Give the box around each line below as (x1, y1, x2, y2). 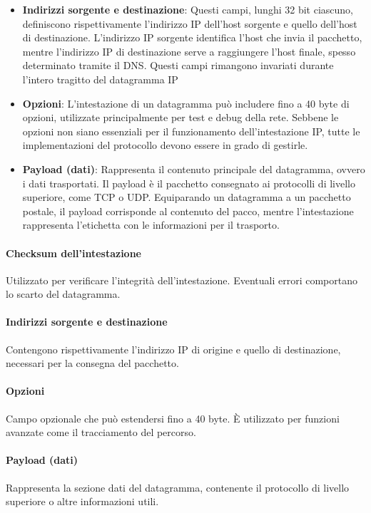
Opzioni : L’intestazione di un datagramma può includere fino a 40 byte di (22, 95, 350, 110)
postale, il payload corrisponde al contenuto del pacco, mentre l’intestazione (22, 203, 354, 218)
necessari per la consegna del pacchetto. (6, 356, 179, 370)
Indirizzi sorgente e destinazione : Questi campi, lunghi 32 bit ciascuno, (22, 2, 353, 16)
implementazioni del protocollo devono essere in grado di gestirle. (22, 138, 308, 152)
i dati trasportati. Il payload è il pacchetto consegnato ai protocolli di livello (22, 175, 355, 190)
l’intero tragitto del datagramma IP (22, 71, 178, 86)
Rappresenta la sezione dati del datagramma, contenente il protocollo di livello (6, 480, 350, 494)
